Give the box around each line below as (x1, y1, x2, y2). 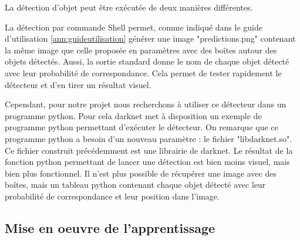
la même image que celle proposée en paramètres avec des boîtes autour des (5, 43, 277, 56)
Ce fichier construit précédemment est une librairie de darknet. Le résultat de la (5, 144, 293, 156)
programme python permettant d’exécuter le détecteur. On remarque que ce (5, 121, 278, 133)
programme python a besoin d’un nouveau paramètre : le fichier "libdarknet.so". (5, 132, 292, 144)
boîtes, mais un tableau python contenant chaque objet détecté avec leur (5, 178, 266, 191)
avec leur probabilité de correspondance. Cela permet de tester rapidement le (5, 66, 282, 79)
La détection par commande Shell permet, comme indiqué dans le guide (5, 21, 262, 33)
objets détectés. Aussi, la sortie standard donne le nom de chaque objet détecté (5, 55, 289, 67)
